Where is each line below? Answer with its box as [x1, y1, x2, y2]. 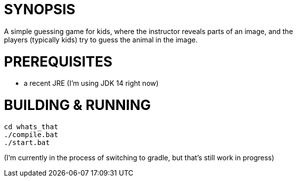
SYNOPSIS [4, 1, 76, 18]
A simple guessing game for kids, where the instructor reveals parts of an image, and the [4, 27, 293, 36]
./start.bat [4, 138, 50, 146]
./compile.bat [4, 130, 58, 139]
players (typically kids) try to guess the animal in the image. [4, 35, 198, 44]
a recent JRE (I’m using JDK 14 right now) [24, 79, 159, 88]
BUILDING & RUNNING [4, 97, 151, 113]
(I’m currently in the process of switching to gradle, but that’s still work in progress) [4, 153, 274, 162]
